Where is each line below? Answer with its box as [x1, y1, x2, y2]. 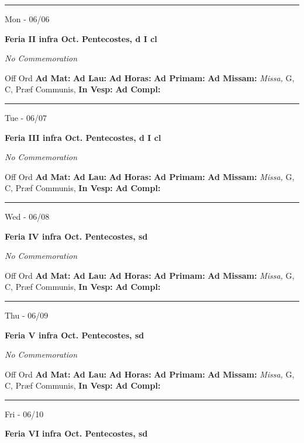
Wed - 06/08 [5, 210, 50, 222]
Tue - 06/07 [5, 111, 47, 123]
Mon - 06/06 [5, 13, 50, 25]
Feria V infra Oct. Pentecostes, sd [5, 328, 144, 341]
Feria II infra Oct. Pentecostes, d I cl [5, 32, 157, 44]
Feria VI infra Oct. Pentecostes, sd [5, 427, 148, 439]
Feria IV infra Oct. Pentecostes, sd [5, 230, 148, 242]
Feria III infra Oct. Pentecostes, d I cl [5, 131, 161, 143]
